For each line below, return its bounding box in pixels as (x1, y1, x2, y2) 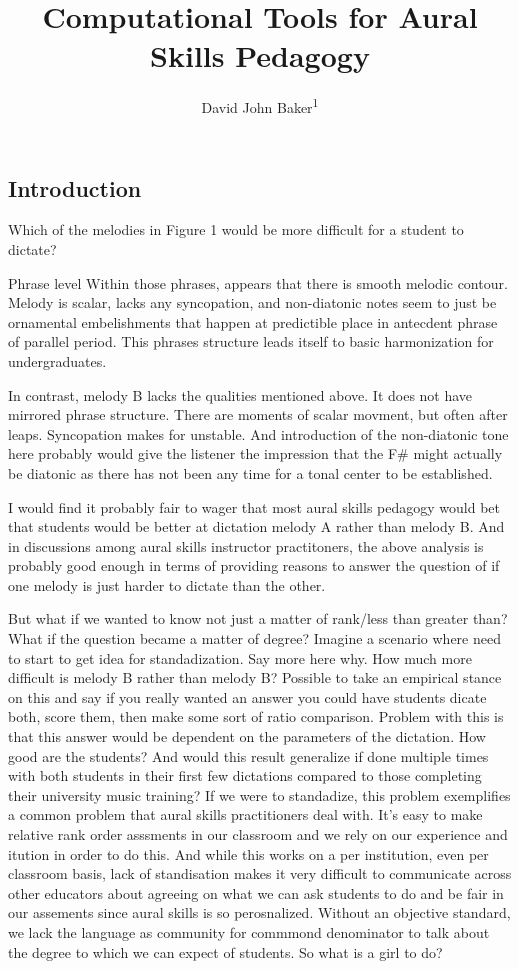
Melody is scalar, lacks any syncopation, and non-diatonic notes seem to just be (8, 292, 497, 313)
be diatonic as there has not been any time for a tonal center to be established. (8, 462, 493, 483)
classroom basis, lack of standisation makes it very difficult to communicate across (8, 863, 512, 884)
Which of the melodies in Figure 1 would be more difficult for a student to (8, 219, 464, 240)
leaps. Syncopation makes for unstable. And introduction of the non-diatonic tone (8, 423, 509, 444)
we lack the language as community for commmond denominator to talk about (8, 921, 490, 942)
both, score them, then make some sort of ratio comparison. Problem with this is (8, 706, 504, 727)
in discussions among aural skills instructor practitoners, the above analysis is (8, 535, 484, 556)
